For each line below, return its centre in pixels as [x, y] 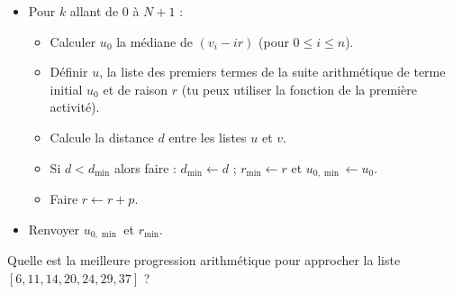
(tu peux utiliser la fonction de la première [299, 89]
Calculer [73, 41]
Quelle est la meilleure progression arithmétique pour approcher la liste [204, 260]
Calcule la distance [102, 137]
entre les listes [208, 137]
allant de [94, 11]
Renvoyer [54, 229]
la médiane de [154, 41]
